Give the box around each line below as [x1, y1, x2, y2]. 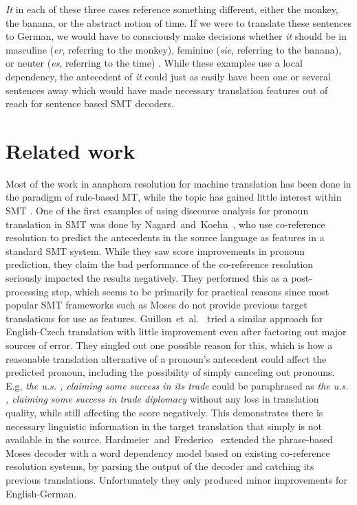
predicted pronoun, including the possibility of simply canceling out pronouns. [6, 365, 335, 379]
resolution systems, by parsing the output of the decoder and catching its [6, 459, 314, 473]
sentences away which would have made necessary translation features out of [6, 82, 328, 97]
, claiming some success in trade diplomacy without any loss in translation [6, 392, 319, 406]
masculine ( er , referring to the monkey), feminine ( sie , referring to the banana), [6, 42, 342, 56]
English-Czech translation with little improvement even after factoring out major [6, 324, 347, 339]
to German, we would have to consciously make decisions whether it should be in [6, 29, 347, 43]
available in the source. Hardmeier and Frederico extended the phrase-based [6, 432, 333, 447]
